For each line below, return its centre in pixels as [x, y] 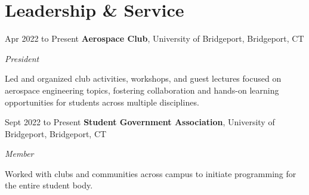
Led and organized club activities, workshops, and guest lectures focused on [143, 78]
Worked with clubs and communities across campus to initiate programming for [151, 173]
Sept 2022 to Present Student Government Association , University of [140, 122]
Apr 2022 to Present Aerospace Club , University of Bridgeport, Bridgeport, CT [154, 38]
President [22, 58]
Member [19, 154]
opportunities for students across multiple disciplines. [102, 102]
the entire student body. [49, 185]
